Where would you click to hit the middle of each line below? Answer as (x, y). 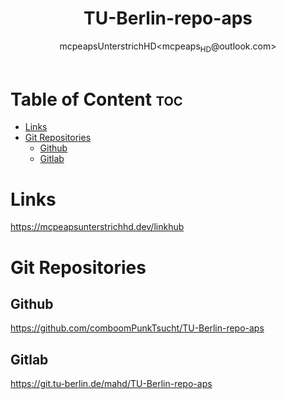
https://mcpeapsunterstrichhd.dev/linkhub (97, 227)
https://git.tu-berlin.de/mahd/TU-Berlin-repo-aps (111, 384)
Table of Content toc (96, 99)
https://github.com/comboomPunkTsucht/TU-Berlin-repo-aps (137, 328)
